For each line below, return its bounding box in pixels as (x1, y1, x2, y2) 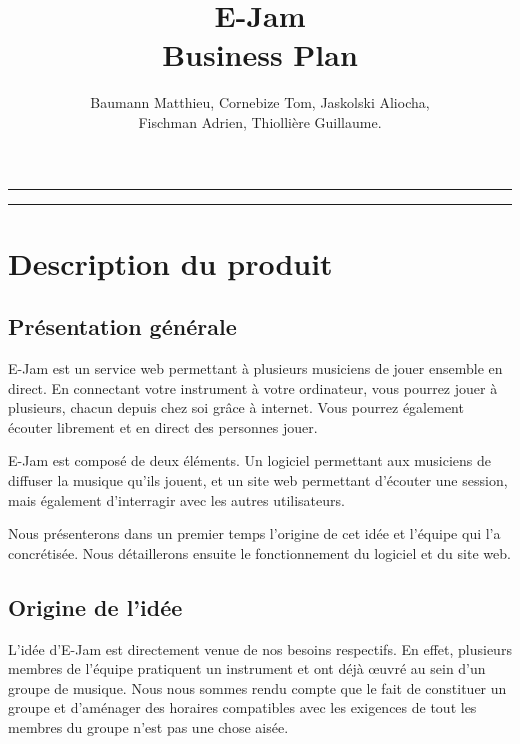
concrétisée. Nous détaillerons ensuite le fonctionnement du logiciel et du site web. (8, 542, 511, 563)
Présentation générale (8, 311, 237, 342)
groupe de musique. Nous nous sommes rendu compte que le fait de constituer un (8, 677, 507, 698)
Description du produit (8, 242, 333, 283)
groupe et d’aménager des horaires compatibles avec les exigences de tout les (8, 697, 477, 718)
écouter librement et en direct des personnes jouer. (8, 416, 318, 437)
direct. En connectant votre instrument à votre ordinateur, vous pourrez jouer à (8, 377, 498, 398)
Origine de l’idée (8, 591, 183, 622)
